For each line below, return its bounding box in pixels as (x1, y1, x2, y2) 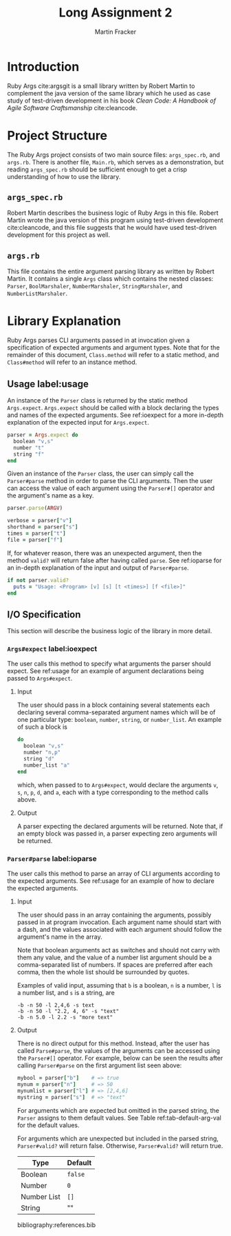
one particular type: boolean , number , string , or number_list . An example (16, 716, 222, 724)
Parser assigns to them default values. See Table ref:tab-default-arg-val (16, 1114, 221, 1122)
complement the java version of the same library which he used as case (7, 89, 211, 97)
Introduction (7, 58, 80, 74)
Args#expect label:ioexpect (7, 644, 98, 654)
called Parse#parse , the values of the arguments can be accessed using (16, 1047, 220, 1055)
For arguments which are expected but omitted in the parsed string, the (16, 1106, 220, 1114)
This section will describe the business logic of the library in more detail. (7, 627, 212, 635)
